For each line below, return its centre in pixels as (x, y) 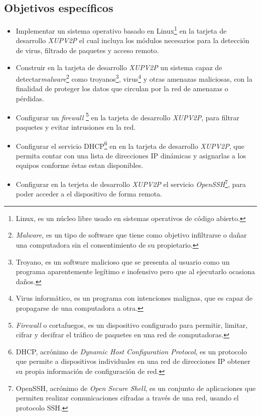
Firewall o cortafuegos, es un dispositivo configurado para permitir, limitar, (132, 325)
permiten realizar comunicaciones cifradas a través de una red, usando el (127, 398)
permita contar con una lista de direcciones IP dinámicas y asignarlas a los (131, 155)
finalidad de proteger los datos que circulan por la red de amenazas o (122, 88)
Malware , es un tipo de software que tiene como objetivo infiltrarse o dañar (131, 235)
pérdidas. (30, 98)
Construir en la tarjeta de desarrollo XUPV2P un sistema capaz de (119, 67)
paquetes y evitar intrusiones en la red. (76, 127)
